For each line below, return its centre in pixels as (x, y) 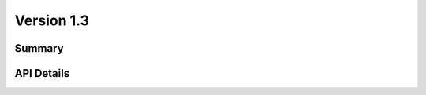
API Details (42, 73)
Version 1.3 (52, 20)
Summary (39, 48)
